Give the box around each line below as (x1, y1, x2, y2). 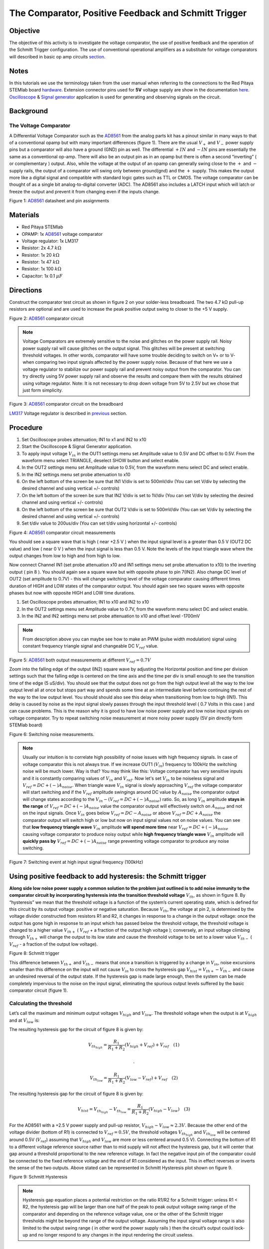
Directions (9, 286, 42, 294)
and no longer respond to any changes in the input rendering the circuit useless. (29, 1232, 194, 1238)
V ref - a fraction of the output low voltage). (9, 941, 98, 948)
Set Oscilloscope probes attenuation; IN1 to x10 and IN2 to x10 (21, 599, 149, 605)
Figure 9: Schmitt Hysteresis (9, 1174, 68, 1180)
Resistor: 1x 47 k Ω (21, 259, 60, 265)
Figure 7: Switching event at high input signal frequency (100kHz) (9, 859, 143, 865)
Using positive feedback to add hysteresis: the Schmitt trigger (9, 872, 207, 880)
